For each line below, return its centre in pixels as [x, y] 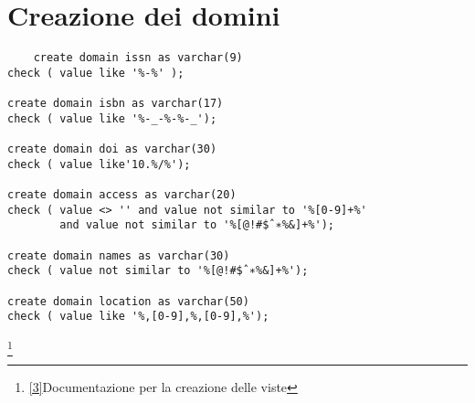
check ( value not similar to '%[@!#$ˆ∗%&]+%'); [158, 271]
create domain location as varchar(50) [128, 301]
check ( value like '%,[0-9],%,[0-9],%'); [138, 317]
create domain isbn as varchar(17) [116, 104]
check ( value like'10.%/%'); [99, 164]
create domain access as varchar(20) [122, 195]
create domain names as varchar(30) [119, 255]
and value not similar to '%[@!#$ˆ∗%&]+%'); [197, 225]
